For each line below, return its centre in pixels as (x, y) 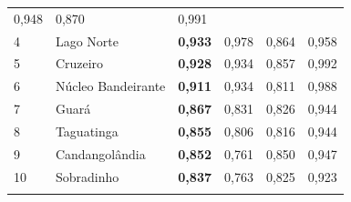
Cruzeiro (79, 63)
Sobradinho (87, 176)
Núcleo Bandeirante (110, 86)
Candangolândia (100, 153)
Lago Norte (87, 40)
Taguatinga (87, 131)
